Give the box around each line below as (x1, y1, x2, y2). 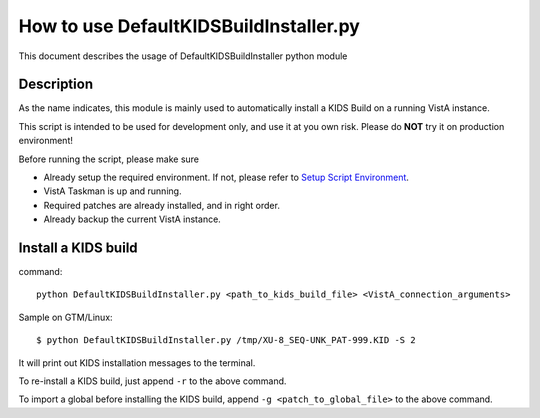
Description (18, 76, 94, 93)
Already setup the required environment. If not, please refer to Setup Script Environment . (43, 171, 410, 184)
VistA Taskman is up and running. (43, 185, 182, 197)
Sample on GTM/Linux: (18, 311, 114, 323)
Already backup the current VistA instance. (43, 213, 222, 225)
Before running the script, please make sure (18, 153, 200, 165)
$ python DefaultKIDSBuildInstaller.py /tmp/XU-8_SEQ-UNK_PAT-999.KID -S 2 (36, 335, 416, 346)
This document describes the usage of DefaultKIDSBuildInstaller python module (18, 50, 348, 62)
